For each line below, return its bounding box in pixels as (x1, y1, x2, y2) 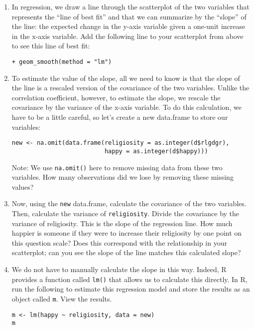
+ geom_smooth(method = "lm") (11, 58, 112, 65)
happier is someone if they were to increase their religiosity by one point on (11, 228, 242, 238)
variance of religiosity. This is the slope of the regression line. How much (11, 218, 233, 228)
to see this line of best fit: (11, 40, 90, 51)
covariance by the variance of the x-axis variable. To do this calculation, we (11, 102, 242, 112)
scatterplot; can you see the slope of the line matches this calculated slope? (11, 247, 241, 258)
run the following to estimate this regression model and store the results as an (11, 284, 250, 294)
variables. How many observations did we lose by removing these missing (11, 172, 234, 182)
